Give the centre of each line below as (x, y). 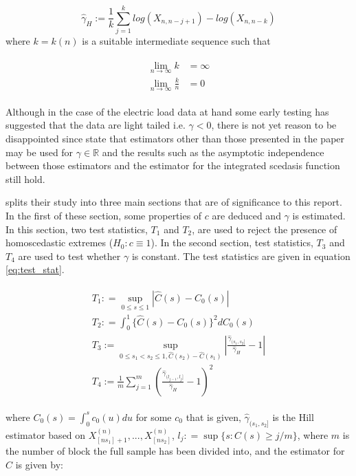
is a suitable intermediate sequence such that (176, 41)
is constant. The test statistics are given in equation (241, 256)
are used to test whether (69, 256)
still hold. (25, 178)
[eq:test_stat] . (35, 269)
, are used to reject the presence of (265, 229)
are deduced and (246, 215)
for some (154, 416)
